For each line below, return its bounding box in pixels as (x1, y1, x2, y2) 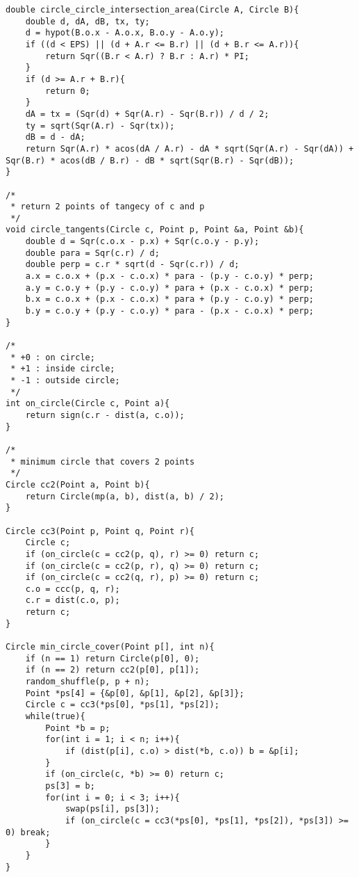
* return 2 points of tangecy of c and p (10, 202, 205, 212)
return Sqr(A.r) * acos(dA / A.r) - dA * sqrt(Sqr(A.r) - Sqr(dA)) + (25, 143, 354, 154)
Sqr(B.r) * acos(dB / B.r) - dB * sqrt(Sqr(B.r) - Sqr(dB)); (6, 155, 294, 166)
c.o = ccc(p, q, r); (25, 584, 120, 594)
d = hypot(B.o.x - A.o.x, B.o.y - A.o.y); (25, 28, 224, 38)
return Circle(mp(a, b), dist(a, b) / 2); (25, 491, 224, 501)
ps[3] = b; (45, 780, 95, 791)
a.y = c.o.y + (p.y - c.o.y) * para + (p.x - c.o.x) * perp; (25, 282, 314, 293)
